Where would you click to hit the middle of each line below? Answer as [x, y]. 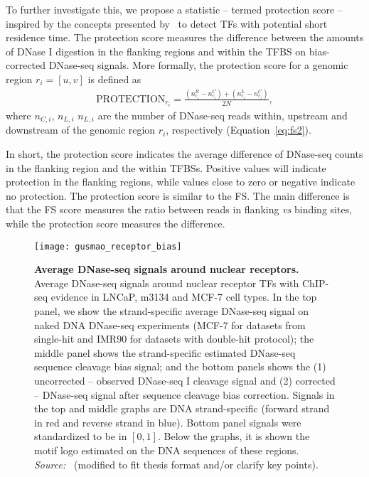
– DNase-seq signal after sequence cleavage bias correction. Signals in [184, 394]
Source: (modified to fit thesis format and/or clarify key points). [176, 464]
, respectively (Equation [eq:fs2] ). [239, 130]
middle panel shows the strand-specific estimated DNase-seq [165, 352]
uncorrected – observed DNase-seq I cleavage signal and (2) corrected [185, 381]
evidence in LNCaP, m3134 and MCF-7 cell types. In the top [184, 297]
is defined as [114, 79]
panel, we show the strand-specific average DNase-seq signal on [172, 311]
